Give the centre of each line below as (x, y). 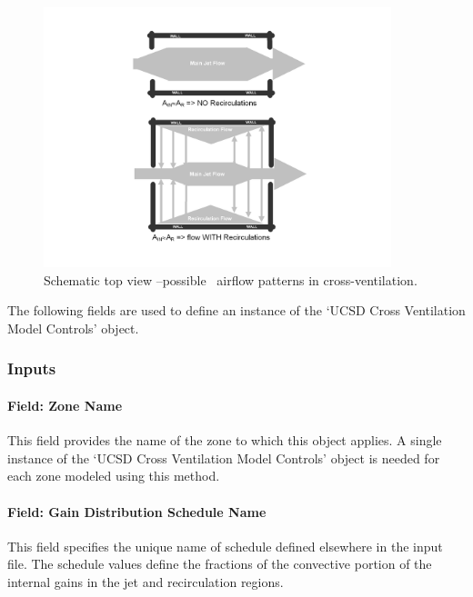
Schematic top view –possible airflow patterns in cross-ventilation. (231, 279)
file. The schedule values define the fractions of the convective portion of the (220, 564)
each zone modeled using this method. (114, 476)
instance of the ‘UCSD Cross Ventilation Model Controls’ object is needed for (224, 458)
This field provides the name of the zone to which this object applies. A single (225, 440)
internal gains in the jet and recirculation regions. (146, 581)
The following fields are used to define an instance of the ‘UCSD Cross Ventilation (236, 310)
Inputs (32, 368)
